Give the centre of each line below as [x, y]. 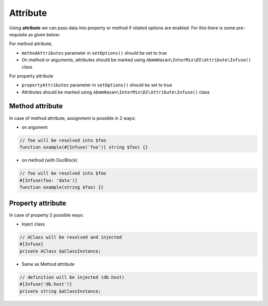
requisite [18, 34]
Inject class [33, 224]
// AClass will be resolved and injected [71, 237]
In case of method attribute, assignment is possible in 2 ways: [72, 118]
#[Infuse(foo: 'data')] [49, 180]
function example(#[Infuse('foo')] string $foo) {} [84, 147]
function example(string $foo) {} [62, 187]
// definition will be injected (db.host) [72, 277]
